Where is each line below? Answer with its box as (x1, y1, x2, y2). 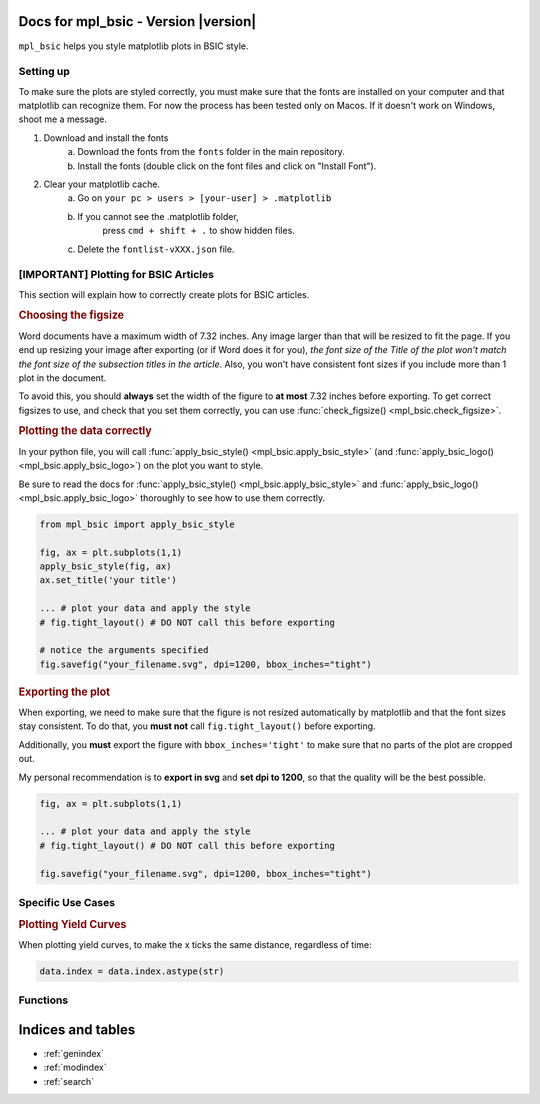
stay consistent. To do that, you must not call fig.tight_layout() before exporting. (18, 720, 376, 732)
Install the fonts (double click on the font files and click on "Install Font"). (77, 160, 377, 172)
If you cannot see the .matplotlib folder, (77, 210, 239, 222)
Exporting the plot (18, 685, 110, 699)
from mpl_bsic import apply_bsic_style (39, 518, 235, 530)
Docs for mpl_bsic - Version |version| (18, 13, 257, 30)
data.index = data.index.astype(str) (39, 965, 225, 977)
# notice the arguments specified (39, 645, 209, 656)
